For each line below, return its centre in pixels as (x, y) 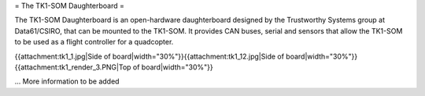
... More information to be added (67, 81)
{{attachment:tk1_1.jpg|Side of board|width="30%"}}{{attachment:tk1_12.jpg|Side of (150, 56)
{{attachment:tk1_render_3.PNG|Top (73, 67)
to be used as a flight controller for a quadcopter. (94, 42)
